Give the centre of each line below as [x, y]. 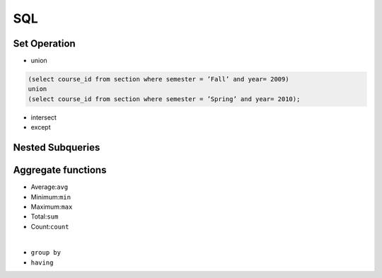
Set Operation [44, 44]
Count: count [50, 226]
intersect [44, 117]
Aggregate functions [60, 170]
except [41, 127]
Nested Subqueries [57, 147]
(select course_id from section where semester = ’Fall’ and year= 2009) [158, 79]
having [42, 262]
